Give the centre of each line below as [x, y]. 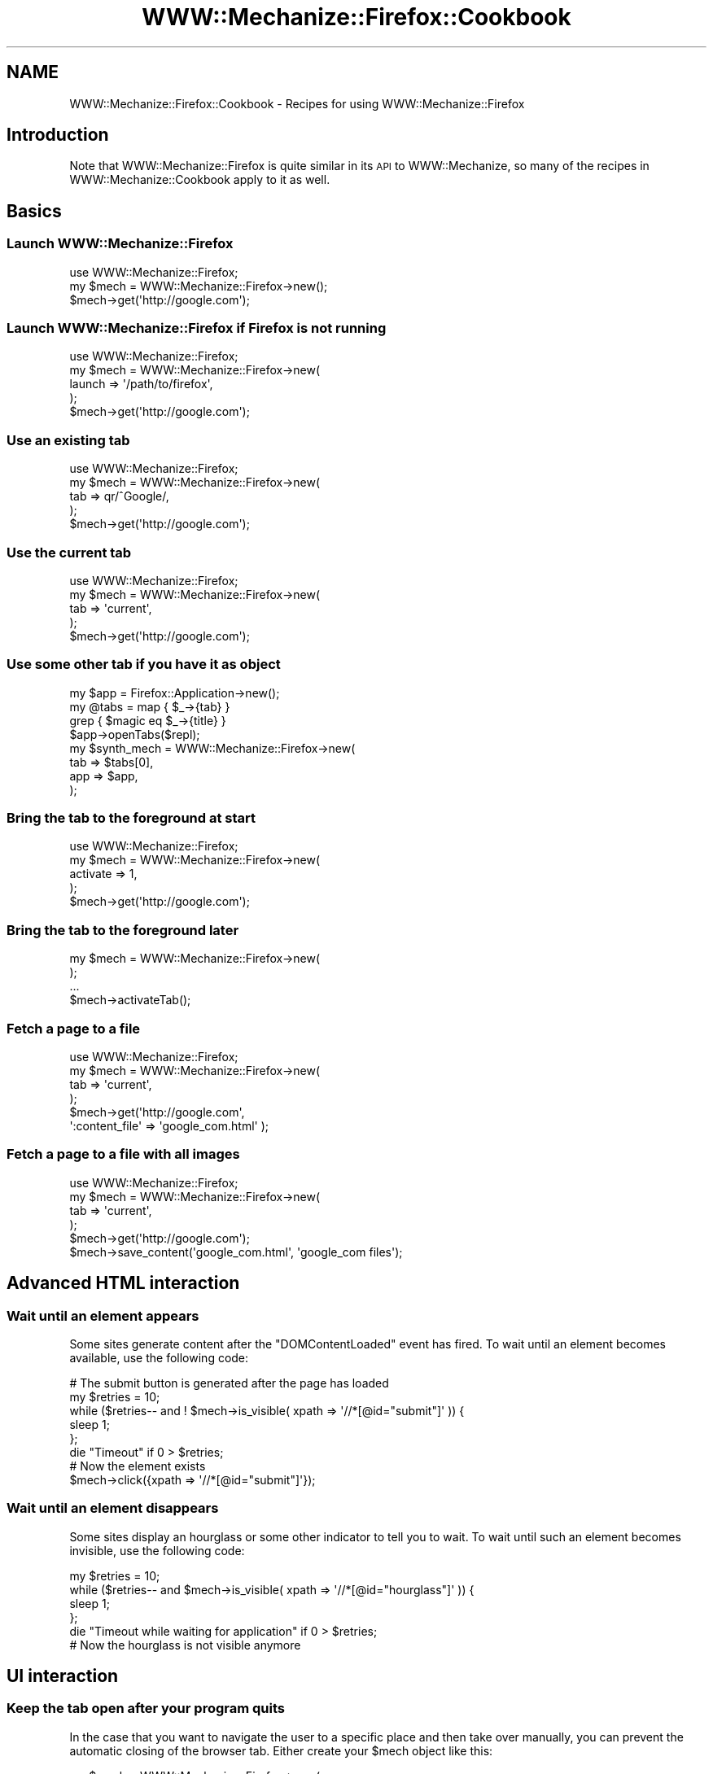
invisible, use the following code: [157, 1550]
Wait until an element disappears [113, 1508]
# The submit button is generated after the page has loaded [229, 1383]
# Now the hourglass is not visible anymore [185, 1645]
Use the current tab [69, 552]
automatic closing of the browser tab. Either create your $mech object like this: [281, 1750]
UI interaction [63, 1676]
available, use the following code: [159, 1357]
